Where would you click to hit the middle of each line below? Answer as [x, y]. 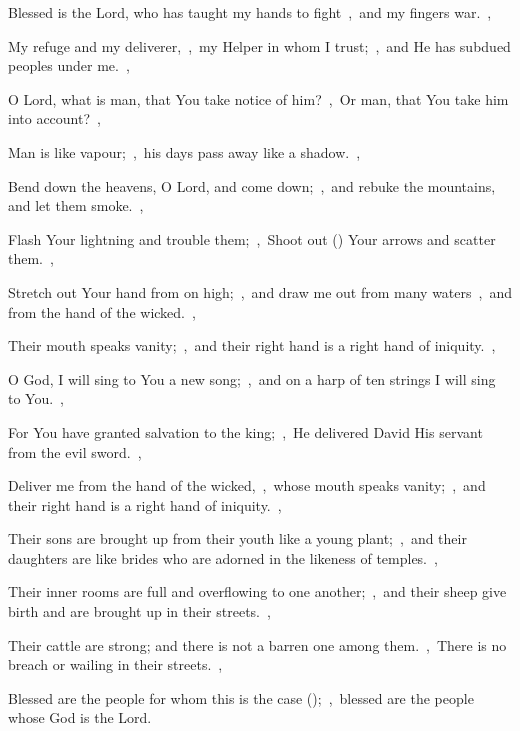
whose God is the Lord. [80, 717]
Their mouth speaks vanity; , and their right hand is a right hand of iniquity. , [252, 345]
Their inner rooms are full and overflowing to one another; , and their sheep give [257, 591]
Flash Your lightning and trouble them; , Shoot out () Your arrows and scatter [252, 238]
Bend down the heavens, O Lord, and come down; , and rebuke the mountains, [252, 185]
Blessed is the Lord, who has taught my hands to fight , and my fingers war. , [250, 12]
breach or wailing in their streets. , [115, 664]
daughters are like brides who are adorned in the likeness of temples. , [223, 557]
